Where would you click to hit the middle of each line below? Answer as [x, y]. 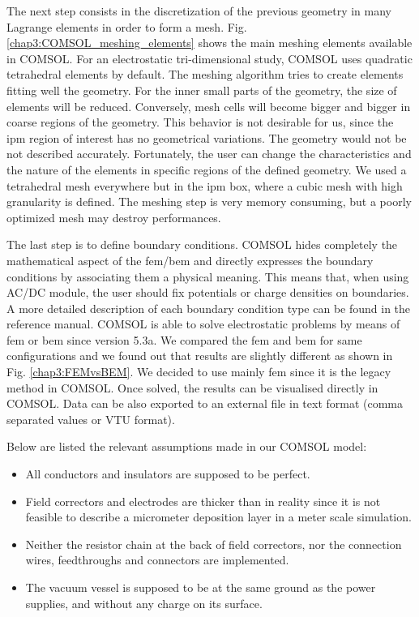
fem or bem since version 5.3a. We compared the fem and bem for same [184, 339]
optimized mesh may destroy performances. [114, 217]
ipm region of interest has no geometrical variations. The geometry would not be [207, 137]
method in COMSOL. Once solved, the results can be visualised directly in [192, 387]
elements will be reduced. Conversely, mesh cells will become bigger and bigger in [209, 106]
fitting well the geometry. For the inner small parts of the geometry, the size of [202, 90]
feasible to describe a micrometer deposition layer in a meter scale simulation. [218, 517]
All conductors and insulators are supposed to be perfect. [168, 474]
